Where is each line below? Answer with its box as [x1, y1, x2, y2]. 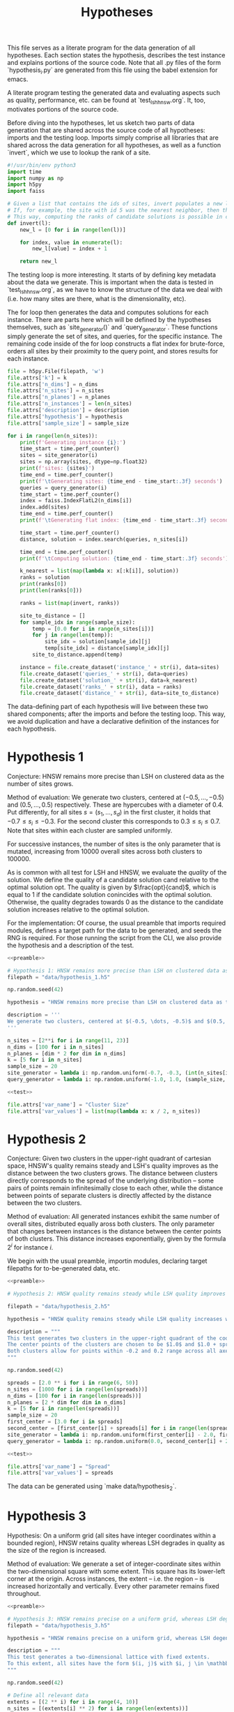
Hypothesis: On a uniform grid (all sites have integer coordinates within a [7, 1531, 217, 1539]
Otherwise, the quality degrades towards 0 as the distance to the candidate [7, 898, 224, 906]
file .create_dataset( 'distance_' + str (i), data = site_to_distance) [19, 689, 219, 697]
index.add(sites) [19, 504, 70, 511]
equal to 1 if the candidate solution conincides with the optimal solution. [7, 890, 212, 898]
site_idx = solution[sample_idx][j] [44, 638, 151, 645]
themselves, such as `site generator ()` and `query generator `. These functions [7, 323, 218, 332]
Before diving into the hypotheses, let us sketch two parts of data [7, 118, 195, 126]
